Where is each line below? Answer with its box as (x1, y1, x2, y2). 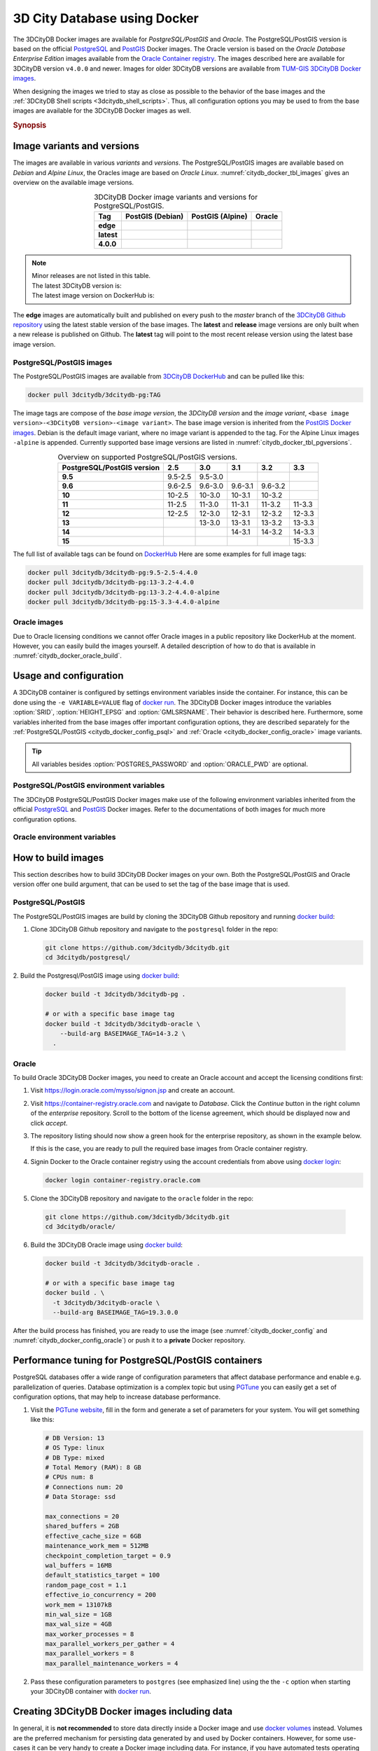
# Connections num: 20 (45, 1483, 123, 1491)
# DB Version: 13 (45, 1434, 105, 1442)
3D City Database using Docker (13, 11, 199, 26)
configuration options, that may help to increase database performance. (13, 1392, 220, 1401)
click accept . (30, 1119, 68, 1127)
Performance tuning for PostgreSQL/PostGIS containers (13, 1355, 262, 1366)
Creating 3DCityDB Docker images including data (13, 1705, 233, 1717)
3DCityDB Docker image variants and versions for (93, 192, 258, 202)
